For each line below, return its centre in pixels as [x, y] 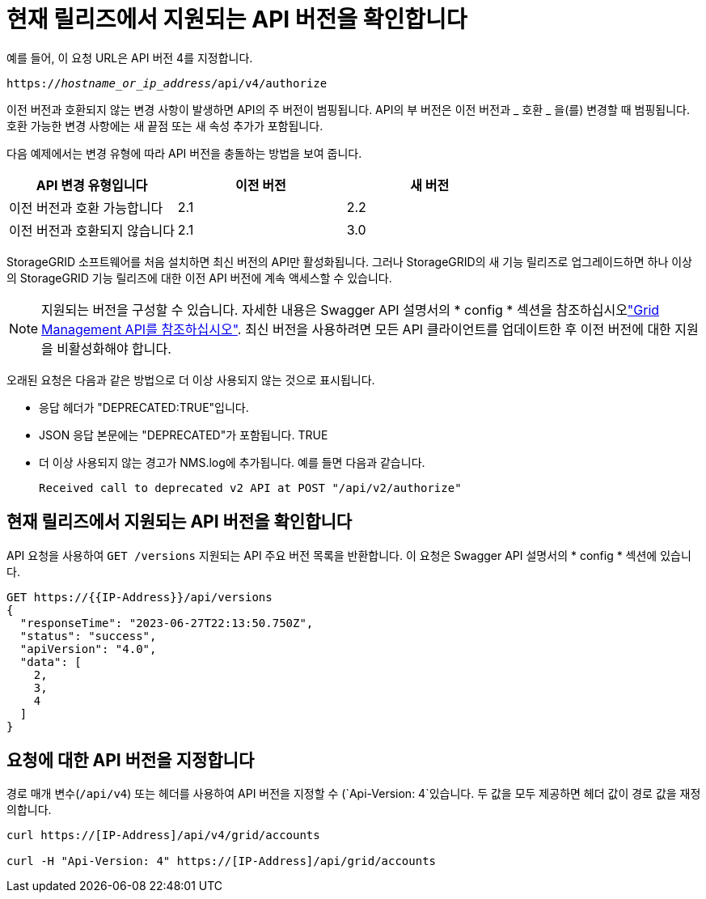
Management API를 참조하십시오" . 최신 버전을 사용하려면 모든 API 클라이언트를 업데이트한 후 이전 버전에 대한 [356, 329]
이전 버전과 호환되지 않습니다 [92, 230]
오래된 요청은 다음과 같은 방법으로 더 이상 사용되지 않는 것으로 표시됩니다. [191, 380]
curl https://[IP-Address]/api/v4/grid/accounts [163, 835]
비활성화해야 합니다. [114, 348]
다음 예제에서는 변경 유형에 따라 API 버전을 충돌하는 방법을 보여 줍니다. [184, 153]
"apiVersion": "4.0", [88, 649]
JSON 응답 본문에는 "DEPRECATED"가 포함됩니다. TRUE [184, 435]
